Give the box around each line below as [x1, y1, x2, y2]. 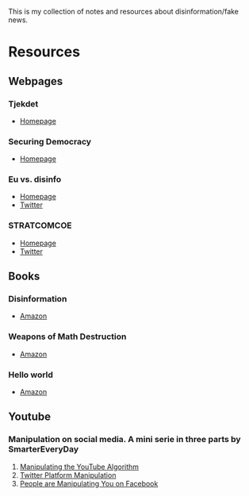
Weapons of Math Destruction [8, 331, 127, 342]
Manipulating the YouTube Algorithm [19, 462, 140, 471]
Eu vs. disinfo [8, 174, 62, 185]
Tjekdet [8, 98, 39, 110]
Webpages [8, 75, 63, 88]
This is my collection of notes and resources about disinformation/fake [8, 7, 239, 16]
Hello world [8, 369, 54, 380]
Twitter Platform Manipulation [19, 470, 117, 479]
